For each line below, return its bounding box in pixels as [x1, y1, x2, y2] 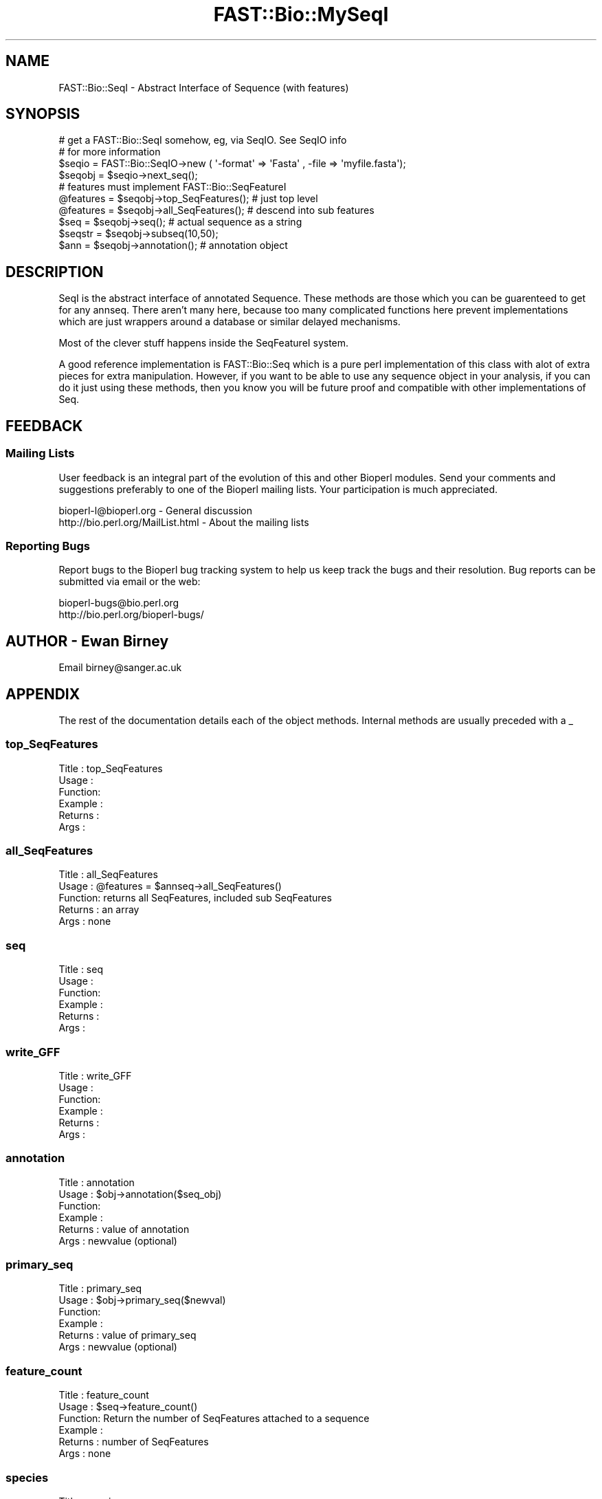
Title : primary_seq [58, 1282, 142, 1295]
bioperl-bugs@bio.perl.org [58, 597, 179, 609]
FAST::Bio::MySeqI [213, 3, 389, 26]
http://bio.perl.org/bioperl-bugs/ [58, 609, 204, 621]
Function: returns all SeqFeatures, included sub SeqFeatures [58, 892, 332, 904]
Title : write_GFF [58, 1069, 132, 1082]
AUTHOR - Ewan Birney [5, 632, 169, 650]
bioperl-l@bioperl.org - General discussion [58, 504, 253, 516]
